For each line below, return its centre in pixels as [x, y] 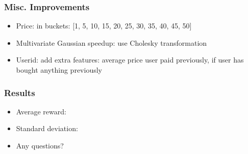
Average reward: [41, 111]
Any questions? [40, 145]
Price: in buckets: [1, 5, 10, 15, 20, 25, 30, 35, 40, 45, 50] [104, 26]
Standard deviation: [47, 128]
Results [20, 92]
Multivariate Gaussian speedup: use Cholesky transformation [111, 42]
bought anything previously [59, 70]
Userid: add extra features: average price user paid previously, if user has [130, 60]
